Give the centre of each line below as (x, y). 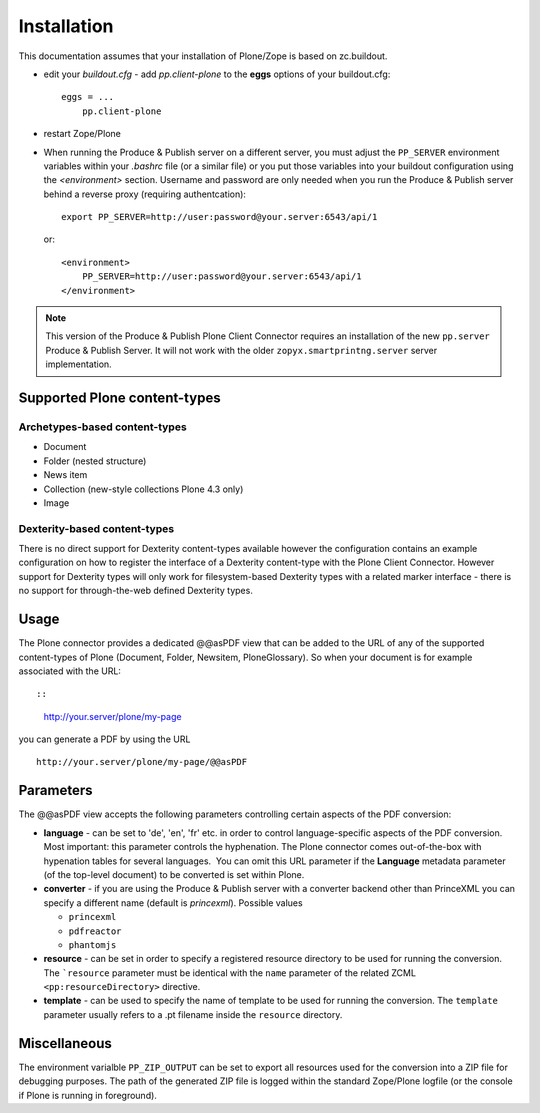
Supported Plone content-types (119, 398)
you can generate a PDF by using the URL (104, 739)
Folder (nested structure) (95, 461)
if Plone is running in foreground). (87, 1095)
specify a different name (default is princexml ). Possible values (173, 902)
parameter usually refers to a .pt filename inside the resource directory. (193, 1014)
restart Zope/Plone (82, 134)
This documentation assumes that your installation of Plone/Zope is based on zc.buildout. (203, 56)
